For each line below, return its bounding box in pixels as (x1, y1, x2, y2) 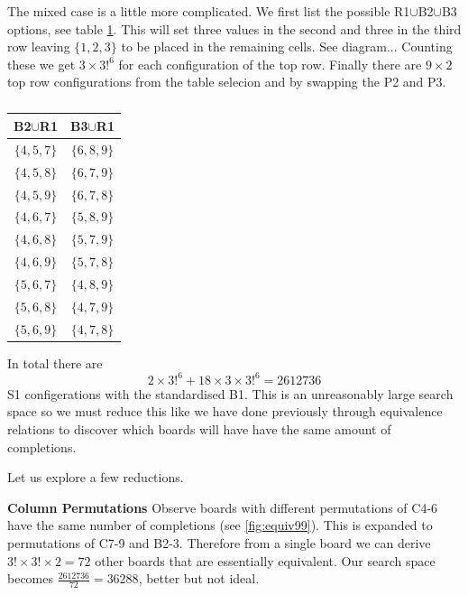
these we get (7, 54, 76, 73)
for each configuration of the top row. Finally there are (118, 54, 422, 73)
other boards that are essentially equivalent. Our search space (95, 551, 436, 570)
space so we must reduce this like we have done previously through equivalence (7, 402, 443, 421)
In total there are (7, 353, 103, 372)
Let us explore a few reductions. (7, 468, 184, 487)
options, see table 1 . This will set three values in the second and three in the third (7, 19, 462, 38)
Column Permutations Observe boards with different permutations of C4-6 (7, 497, 438, 516)
